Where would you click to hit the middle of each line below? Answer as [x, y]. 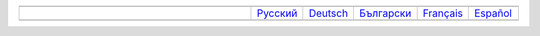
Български [385, 13]
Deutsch [328, 13]
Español [492, 13]
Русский [277, 13]
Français [443, 13]
